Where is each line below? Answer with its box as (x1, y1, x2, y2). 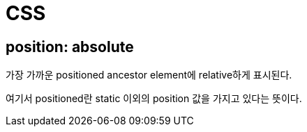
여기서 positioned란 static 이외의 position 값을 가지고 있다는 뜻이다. (6, 92, 302, 105)
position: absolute (6, 38, 134, 56)
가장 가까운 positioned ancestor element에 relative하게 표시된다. (6, 69, 292, 81)
